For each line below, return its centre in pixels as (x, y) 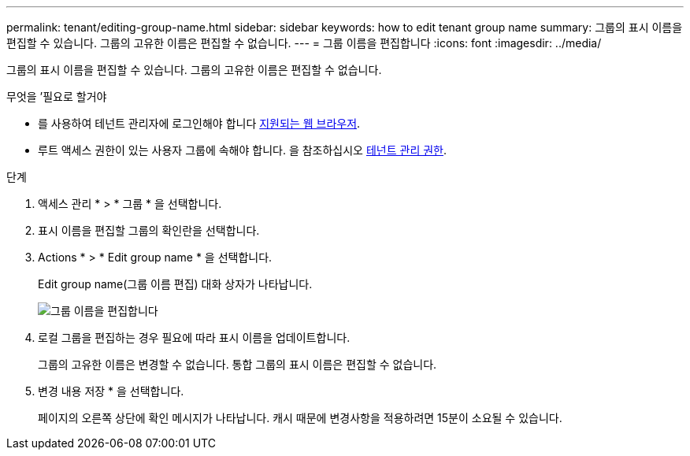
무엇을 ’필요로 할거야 (57, 96)
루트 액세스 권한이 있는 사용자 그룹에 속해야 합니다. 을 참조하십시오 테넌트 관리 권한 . (243, 150)
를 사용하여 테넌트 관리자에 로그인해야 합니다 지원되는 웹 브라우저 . (199, 123)
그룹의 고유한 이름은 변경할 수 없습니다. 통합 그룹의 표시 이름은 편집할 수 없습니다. (237, 364)
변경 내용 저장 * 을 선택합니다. (111, 391)
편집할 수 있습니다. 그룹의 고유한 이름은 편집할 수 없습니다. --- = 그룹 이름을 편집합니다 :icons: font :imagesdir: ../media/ (304, 43)
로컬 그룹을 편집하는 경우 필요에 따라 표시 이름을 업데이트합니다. (194, 337)
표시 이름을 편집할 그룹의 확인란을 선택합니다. (149, 230)
